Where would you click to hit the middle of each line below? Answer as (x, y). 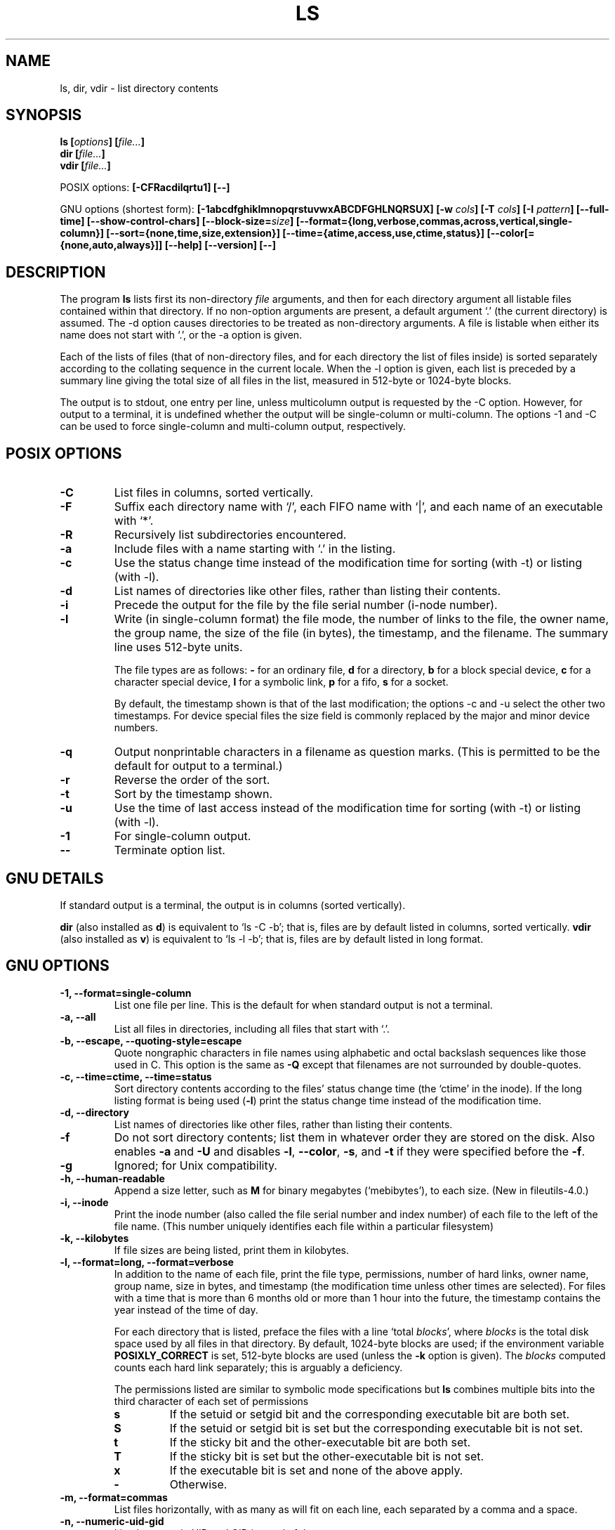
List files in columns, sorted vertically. (214, 493)
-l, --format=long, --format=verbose (147, 1262)
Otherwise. (198, 1484)
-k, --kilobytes (94, 1238)
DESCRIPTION (56, 272)
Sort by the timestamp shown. (193, 794)
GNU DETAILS (55, 878)
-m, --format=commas (114, 1497)
